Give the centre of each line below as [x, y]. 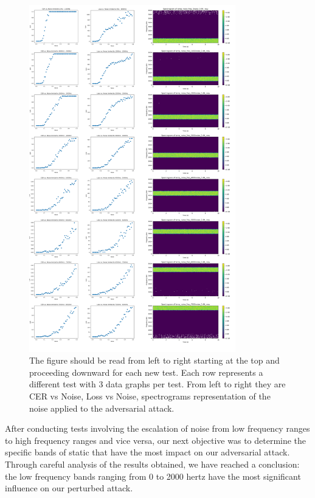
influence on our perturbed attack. [69, 488]
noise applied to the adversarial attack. [102, 408]
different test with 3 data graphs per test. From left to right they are [157, 384]
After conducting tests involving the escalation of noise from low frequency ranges [157, 428]
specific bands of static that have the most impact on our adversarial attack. [147, 452]
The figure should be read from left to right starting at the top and [154, 360]
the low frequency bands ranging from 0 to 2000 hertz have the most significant [153, 476]
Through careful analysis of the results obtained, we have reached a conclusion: [152, 464]
